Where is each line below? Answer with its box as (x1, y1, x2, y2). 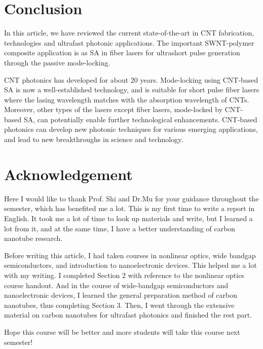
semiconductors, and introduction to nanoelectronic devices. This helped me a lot (4, 260, 257, 270)
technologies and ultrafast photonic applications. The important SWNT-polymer (4, 37, 254, 48)
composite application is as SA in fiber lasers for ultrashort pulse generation (4, 47, 240, 58)
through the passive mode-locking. (4, 57, 110, 67)
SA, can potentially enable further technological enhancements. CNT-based (23, 114, 257, 124)
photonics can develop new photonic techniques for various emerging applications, (4, 124, 258, 134)
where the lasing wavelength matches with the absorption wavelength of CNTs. (4, 94, 249, 104)
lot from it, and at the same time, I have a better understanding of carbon (4, 223, 236, 233)
